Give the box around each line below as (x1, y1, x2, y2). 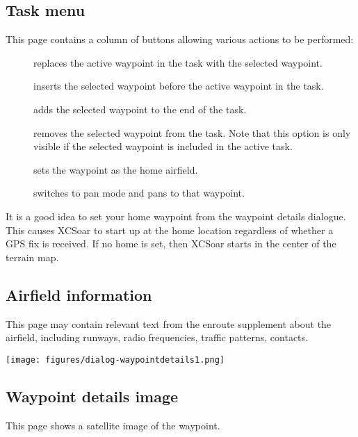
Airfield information (6, 283, 152, 305)
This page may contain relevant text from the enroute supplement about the (6, 316, 332, 331)
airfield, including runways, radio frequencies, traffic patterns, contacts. (6, 330, 308, 345)
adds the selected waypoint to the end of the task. (33, 101, 247, 116)
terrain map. (6, 249, 59, 264)
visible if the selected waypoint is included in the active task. (33, 139, 293, 154)
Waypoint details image (6, 385, 179, 406)
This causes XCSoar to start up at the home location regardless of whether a (6, 222, 334, 237)
